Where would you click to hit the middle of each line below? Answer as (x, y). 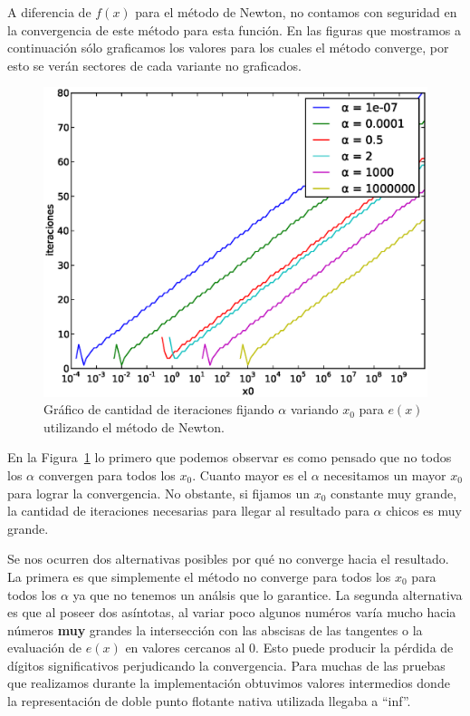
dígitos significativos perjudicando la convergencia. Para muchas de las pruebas (226, 665)
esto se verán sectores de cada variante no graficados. (154, 65)
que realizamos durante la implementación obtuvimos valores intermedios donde (229, 683)
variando (314, 409)
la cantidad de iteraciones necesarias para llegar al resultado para (188, 511)
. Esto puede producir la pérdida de (355, 648)
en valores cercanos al (185, 648)
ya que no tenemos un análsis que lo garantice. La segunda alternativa (268, 594)
